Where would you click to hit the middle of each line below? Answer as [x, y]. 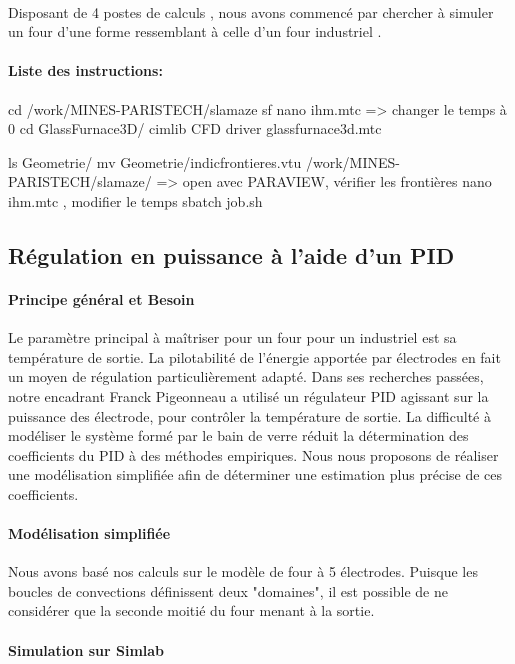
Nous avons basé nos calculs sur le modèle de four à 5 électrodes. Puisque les [243, 571]
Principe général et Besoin [101, 298]
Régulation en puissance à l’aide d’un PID [231, 254]
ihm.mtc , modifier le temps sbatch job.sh [135, 200]
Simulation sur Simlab [86, 649]
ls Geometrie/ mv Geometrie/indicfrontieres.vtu [155, 161]
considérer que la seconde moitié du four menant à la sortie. [191, 610]
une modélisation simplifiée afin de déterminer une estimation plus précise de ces [255, 474]
